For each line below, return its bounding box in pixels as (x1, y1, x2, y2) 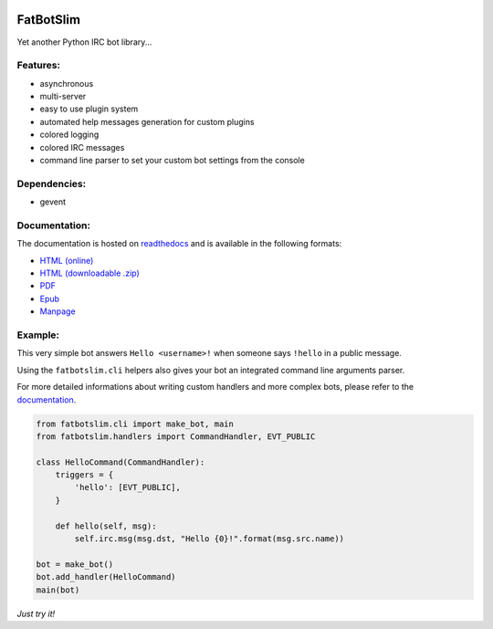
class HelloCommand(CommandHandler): (36, 456, 205, 467)
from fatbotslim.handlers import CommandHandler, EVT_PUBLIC (36, 431, 316, 442)
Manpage (39, 306, 77, 317)
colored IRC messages (39, 142, 125, 152)
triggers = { (55, 470, 114, 480)
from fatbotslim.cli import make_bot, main (36, 418, 235, 429)
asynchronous (39, 78, 94, 89)
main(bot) (36, 584, 80, 595)
